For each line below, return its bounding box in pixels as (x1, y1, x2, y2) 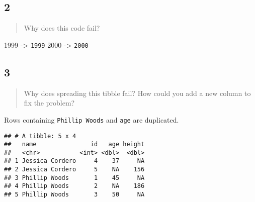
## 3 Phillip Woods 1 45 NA (4, 174, 145, 181)
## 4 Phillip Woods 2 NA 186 (4, 182, 145, 190)
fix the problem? (24, 97, 75, 108)
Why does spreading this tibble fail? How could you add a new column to (24, 87, 251, 98)
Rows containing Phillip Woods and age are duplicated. (4, 114, 179, 125)
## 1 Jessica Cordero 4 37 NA (4, 157, 145, 165)
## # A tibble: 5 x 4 (4, 132, 76, 140)
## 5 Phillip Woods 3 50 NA (4, 191, 145, 198)
